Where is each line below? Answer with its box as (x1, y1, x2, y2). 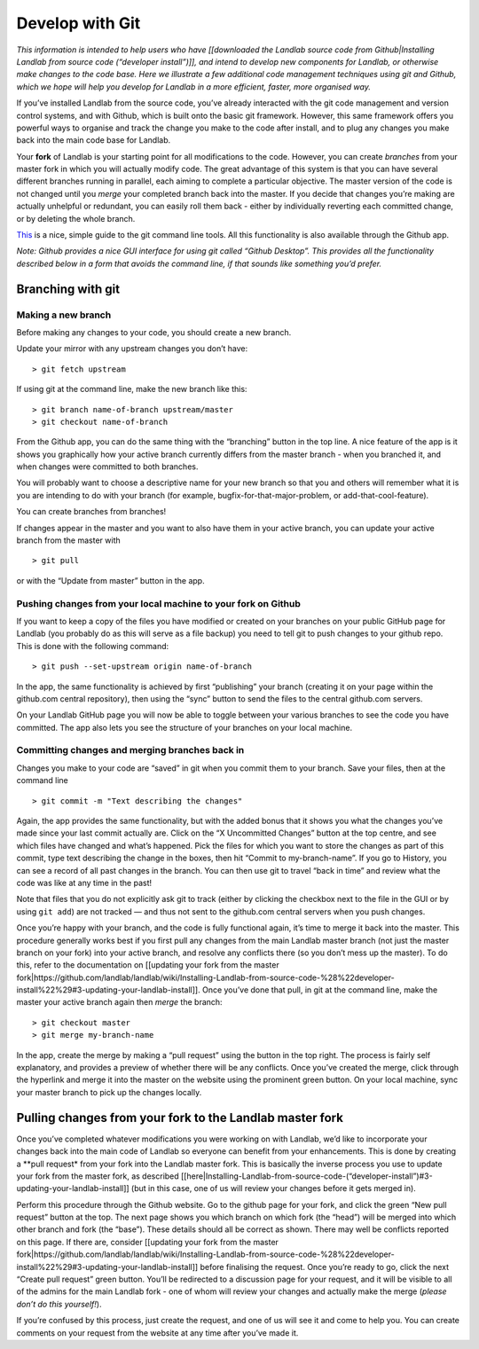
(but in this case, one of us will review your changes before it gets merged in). (130, 1183, 416, 1194)
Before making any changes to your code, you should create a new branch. (16, 326, 292, 337)
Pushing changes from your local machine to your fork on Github (16, 597, 302, 609)
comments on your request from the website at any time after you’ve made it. (16, 1327, 299, 1338)
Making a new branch (16, 309, 112, 321)
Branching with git (16, 281, 120, 296)
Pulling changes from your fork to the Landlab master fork (16, 1110, 343, 1125)
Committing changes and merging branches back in (16, 744, 245, 757)
